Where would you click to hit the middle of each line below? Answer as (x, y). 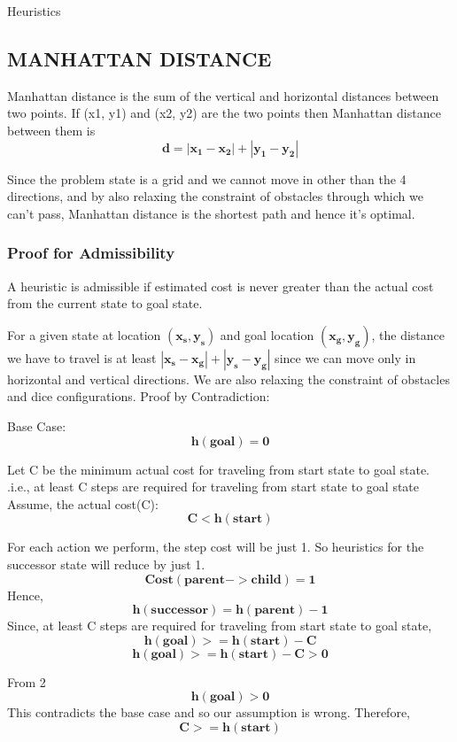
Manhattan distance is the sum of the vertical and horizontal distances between (223, 95)
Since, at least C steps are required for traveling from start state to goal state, (220, 626)
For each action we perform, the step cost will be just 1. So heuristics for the (216, 547)
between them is (51, 130)
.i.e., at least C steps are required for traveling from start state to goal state (213, 487)
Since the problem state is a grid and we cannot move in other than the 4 (207, 178)
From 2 (27, 681)
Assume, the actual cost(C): (83, 503)
